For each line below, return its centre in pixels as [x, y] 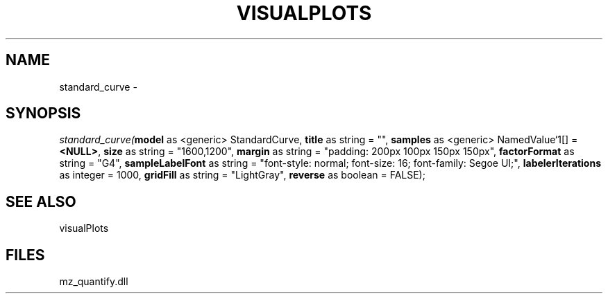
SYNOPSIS [43, 114]
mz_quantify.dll [94, 282]
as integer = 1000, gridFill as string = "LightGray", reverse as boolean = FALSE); [242, 175]
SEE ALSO [41, 201]
